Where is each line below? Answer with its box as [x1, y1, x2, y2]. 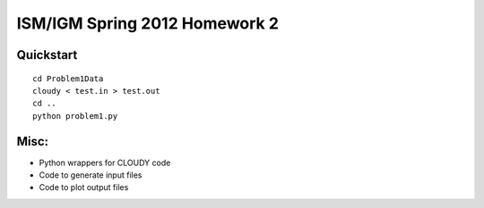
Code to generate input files [39, 170, 143, 180]
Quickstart [16, 47, 78, 62]
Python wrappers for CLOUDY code [39, 157, 171, 168]
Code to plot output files [39, 182, 129, 193]
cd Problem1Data [32, 73, 104, 84]
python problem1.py [32, 111, 118, 121]
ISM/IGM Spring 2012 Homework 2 [16, 13, 280, 33]
